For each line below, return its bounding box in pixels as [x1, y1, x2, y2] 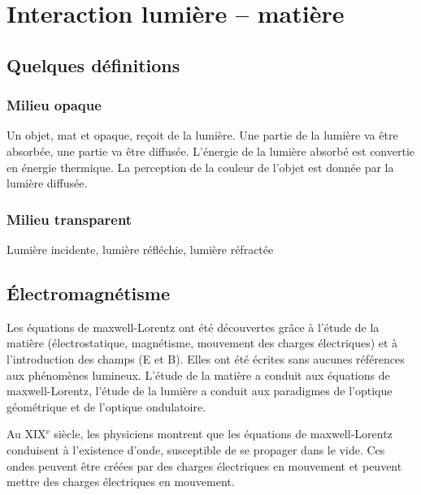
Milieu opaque [7, 95, 102, 115]
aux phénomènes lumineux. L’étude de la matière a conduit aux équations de [7, 366, 390, 383]
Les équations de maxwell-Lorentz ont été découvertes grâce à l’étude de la [7, 318, 380, 335]
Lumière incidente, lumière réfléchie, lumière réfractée [7, 240, 274, 257]
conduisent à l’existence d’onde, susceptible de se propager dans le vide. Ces [7, 441, 385, 458]
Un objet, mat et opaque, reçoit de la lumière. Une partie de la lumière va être [7, 127, 398, 144]
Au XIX [7, 425, 46, 442]
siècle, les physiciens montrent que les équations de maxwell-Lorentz [54, 425, 393, 442]
